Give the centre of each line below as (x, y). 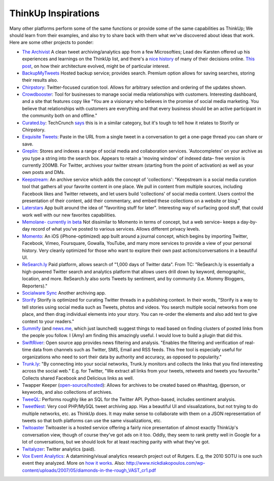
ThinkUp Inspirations (55, 13)
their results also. (40, 80)
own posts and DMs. (44, 172)
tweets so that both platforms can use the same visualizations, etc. (92, 421)
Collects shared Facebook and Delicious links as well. (78, 378)
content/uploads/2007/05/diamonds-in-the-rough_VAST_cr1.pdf (89, 470)
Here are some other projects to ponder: (52, 43)
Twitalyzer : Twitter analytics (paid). (59, 449)
